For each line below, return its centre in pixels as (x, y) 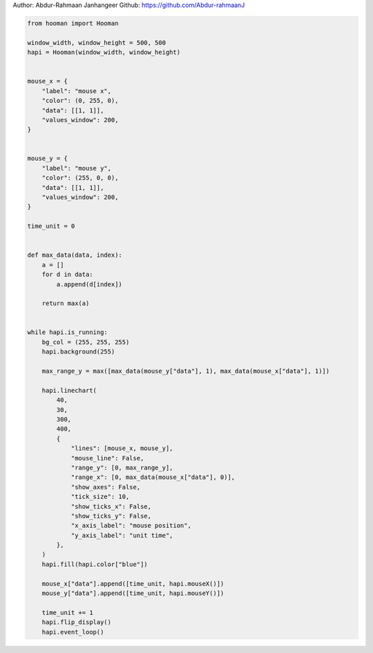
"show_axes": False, (106, 487)
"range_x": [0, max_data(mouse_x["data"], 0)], (153, 477)
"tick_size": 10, (100, 497)
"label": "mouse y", (77, 168)
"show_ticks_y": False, (111, 516)
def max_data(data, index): (75, 255)
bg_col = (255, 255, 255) (86, 342)
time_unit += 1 (67, 612)
